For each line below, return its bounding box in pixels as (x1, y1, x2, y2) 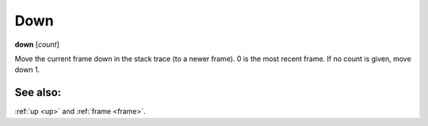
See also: (14, 86, 62, 99)
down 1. (14, 65, 40, 74)
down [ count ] (14, 40, 59, 49)
